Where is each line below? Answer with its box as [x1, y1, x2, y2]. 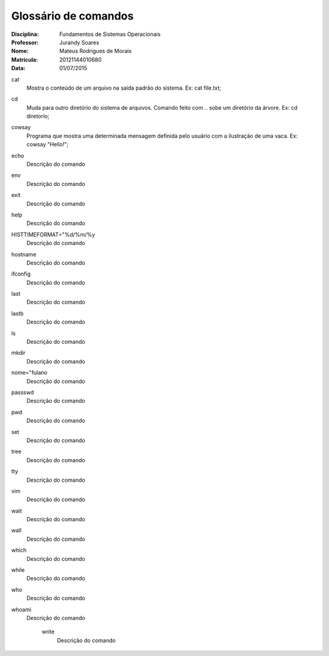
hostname [11, 251, 37, 258]
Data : [11, 65, 26, 72]
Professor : [11, 38, 39, 46]
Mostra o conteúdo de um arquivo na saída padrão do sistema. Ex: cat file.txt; [26, 84, 222, 91]
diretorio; [26, 113, 50, 120]
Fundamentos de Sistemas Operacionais [59, 30, 161, 38]
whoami [11, 605, 32, 613]
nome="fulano [11, 369, 48, 376]
